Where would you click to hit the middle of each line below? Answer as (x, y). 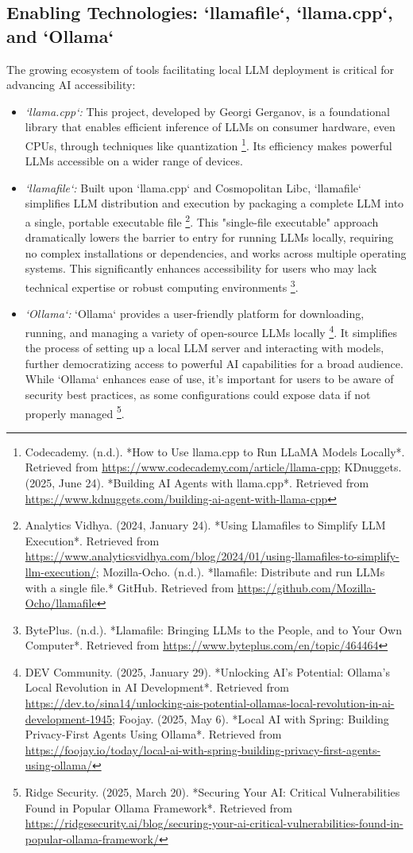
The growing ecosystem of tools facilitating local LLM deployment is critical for (201, 69)
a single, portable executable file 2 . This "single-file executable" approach (202, 221)
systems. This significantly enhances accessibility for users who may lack (201, 268)
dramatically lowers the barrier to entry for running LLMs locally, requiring (209, 237)
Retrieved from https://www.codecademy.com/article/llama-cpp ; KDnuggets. (213, 467)
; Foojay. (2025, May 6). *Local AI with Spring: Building (251, 718)
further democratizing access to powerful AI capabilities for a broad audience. (214, 363)
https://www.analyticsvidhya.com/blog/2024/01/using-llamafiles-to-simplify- (212, 556)
